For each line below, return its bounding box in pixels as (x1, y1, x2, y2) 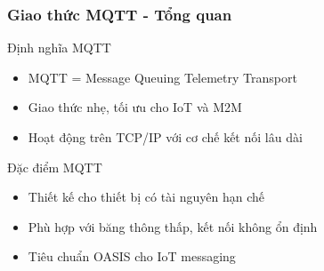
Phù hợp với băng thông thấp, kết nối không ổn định (28, 217, 318, 235)
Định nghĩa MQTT (7, 38, 111, 57)
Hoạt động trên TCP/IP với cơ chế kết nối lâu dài (28, 128, 303, 146)
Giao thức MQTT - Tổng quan (7, 3, 232, 25)
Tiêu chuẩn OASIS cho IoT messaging (28, 247, 236, 266)
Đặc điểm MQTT (7, 157, 102, 176)
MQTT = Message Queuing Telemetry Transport (28, 68, 297, 86)
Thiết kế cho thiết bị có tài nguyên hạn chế (28, 187, 264, 206)
